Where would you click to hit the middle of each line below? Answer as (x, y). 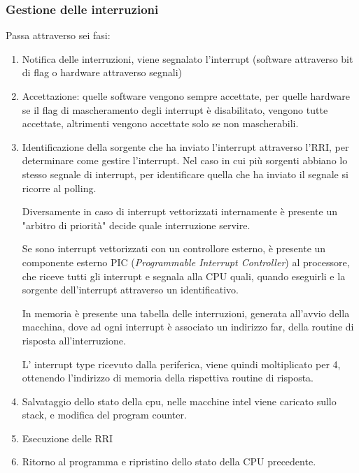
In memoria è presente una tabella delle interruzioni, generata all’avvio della (186, 313)
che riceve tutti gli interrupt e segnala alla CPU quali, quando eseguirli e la (184, 276)
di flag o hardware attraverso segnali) (102, 72)
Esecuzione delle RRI (68, 438)
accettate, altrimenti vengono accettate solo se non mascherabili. (160, 123)
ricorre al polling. (59, 188)
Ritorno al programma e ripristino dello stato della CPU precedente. (169, 461)
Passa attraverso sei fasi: (58, 35)
